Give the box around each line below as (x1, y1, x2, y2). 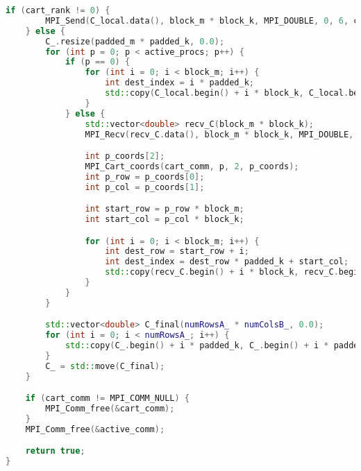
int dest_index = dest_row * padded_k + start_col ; (105, 257, 349, 267)
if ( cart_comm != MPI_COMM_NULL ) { (25, 393, 190, 404)
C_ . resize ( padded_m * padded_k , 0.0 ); (45, 36, 225, 46)
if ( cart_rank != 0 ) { (6, 6, 110, 15)
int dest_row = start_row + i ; (105, 246, 249, 257)
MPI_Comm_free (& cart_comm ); (45, 404, 175, 414)
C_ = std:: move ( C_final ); (45, 361, 165, 371)
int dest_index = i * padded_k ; (105, 78, 255, 88)
